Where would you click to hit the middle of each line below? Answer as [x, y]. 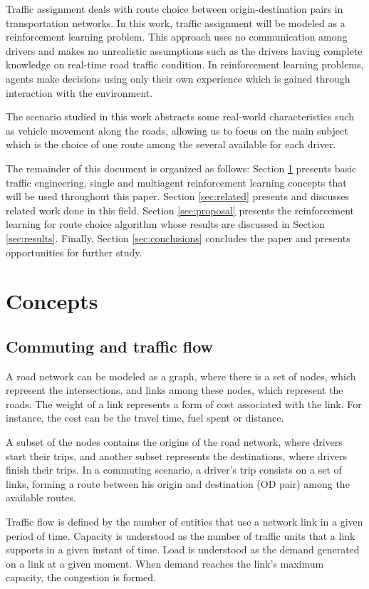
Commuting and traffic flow [109, 346]
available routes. [41, 497]
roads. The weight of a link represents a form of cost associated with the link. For [184, 403]
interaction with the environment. [79, 92]
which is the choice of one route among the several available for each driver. [171, 144]
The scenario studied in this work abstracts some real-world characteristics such [180, 116]
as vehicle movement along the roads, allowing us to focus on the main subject [177, 130]
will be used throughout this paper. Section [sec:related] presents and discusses [177, 196]
